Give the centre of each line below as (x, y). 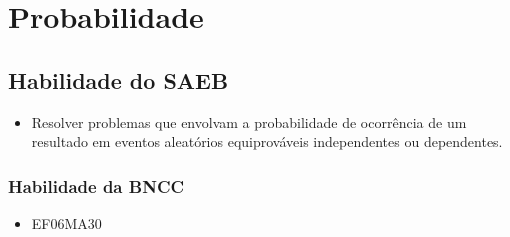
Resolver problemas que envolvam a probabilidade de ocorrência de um (249, 121)
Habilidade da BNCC (96, 185)
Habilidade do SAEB (118, 79)
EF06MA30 (66, 222)
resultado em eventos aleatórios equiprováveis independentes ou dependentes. (267, 141)
